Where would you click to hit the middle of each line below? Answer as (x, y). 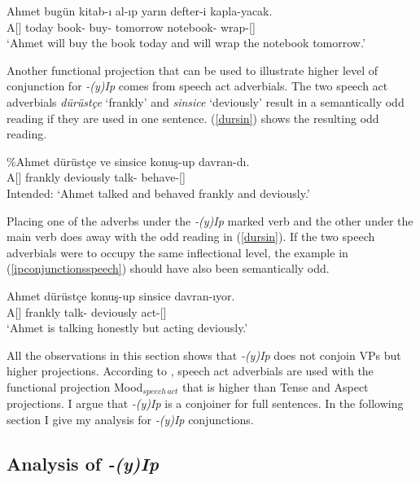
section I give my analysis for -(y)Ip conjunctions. (130, 419)
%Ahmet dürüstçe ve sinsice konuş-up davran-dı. (128, 161)
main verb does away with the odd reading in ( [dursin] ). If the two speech (191, 237)
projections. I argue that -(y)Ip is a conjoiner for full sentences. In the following (205, 403)
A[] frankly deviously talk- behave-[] (96, 177)
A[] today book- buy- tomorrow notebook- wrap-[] (131, 26)
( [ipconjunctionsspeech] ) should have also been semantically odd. (168, 268)
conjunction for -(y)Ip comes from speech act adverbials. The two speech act (197, 86)
